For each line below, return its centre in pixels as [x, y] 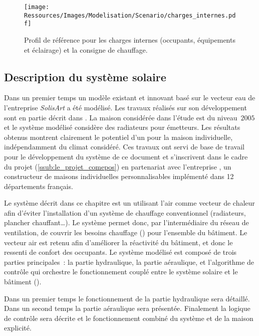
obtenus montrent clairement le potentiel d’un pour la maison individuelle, [118, 137]
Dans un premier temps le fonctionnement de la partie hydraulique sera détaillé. [127, 298]
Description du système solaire [85, 76]
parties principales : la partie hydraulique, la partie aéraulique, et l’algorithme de [129, 262]
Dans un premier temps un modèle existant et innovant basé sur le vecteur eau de [130, 98]
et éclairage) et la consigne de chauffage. [86, 49]
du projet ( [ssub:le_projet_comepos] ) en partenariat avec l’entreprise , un [118, 166]
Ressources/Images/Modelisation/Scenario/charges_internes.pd [130, 15]
